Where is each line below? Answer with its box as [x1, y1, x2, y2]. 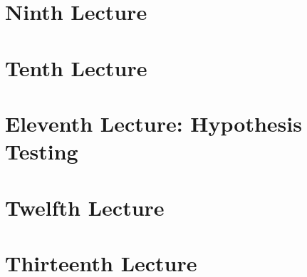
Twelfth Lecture [5, 192, 165, 221]
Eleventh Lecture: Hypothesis [5, 108, 302, 137]
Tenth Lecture [5, 53, 147, 82]
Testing [5, 137, 78, 166]
